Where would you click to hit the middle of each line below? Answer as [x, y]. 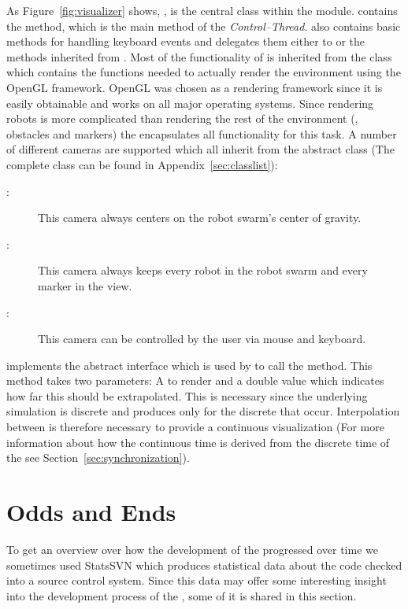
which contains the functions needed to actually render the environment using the [204, 72]
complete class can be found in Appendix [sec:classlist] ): [142, 164]
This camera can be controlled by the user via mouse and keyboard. [202, 339]
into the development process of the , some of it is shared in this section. [182, 595]
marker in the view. [85, 285]
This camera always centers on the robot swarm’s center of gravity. [200, 218]
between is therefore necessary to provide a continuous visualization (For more [195, 427]
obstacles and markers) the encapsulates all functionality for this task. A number [202, 133]
